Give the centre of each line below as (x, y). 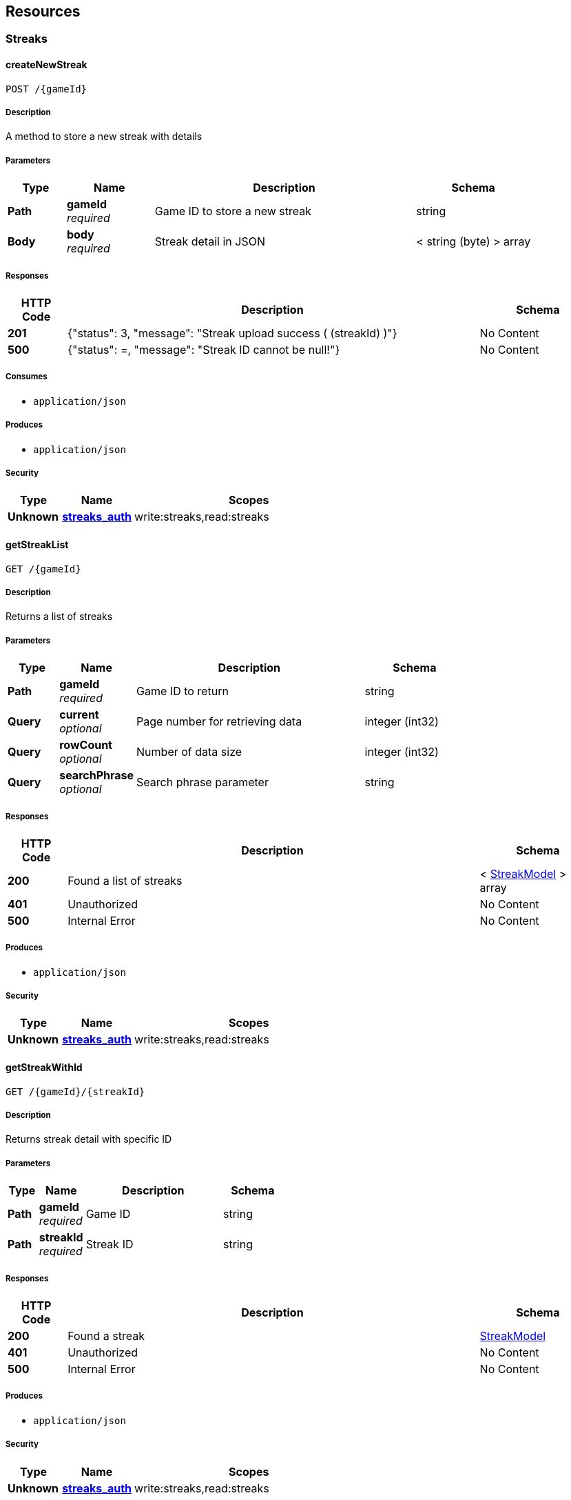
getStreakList (37, 544)
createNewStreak (46, 65)
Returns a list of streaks (59, 617)
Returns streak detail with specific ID (89, 1139)
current (79, 715)
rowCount (86, 745)
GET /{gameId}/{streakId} (75, 1091)
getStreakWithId (44, 1068)
